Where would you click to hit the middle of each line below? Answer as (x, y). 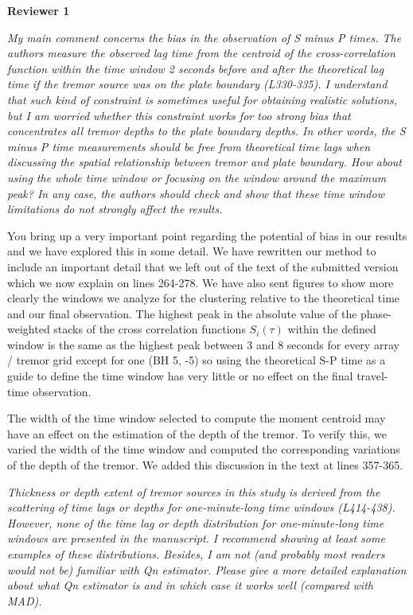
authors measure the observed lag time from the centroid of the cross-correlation (201, 53)
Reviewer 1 (39, 10)
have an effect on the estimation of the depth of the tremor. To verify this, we (197, 433)
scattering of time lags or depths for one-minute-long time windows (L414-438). (201, 507)
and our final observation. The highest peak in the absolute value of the (182, 313)
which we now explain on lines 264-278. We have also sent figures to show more (201, 282)
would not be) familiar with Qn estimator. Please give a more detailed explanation (207, 569)
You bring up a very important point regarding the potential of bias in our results (207, 235)
